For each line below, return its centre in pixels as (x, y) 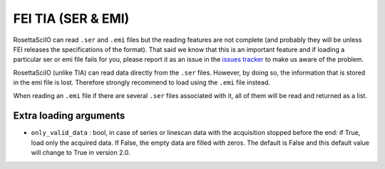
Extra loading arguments (69, 116)
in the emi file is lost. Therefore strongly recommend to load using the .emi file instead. (142, 82)
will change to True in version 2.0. (81, 153)
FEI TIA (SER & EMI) (71, 18)
